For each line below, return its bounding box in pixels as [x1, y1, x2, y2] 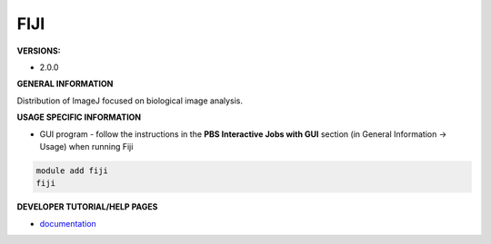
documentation [39, 218, 97, 229]
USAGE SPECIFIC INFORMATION [16, 112, 142, 122]
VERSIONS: [16, 45, 61, 56]
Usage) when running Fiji [39, 141, 134, 151]
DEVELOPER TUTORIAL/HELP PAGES [16, 201, 158, 212]
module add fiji [35, 165, 109, 176]
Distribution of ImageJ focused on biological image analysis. [16, 95, 244, 106]
